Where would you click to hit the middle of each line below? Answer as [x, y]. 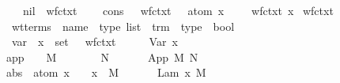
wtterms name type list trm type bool [123, 26]
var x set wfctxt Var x [94, 41]
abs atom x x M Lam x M [106, 72]
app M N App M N [102, 57]
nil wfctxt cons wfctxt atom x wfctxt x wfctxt [178, 10]
